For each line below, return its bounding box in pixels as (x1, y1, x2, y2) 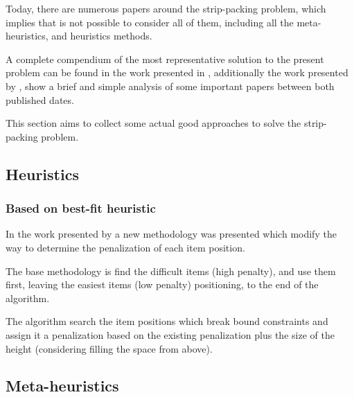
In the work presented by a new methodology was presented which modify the (6, 227, 337, 241)
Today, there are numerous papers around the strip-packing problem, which (6, 1, 326, 15)
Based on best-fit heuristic (6, 200, 156, 217)
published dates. (6, 92, 74, 107)
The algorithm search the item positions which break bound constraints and (6, 314, 328, 328)
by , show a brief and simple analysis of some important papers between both (6, 78, 335, 93)
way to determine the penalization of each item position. (6, 240, 245, 254)
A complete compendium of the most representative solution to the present (6, 51, 324, 66)
